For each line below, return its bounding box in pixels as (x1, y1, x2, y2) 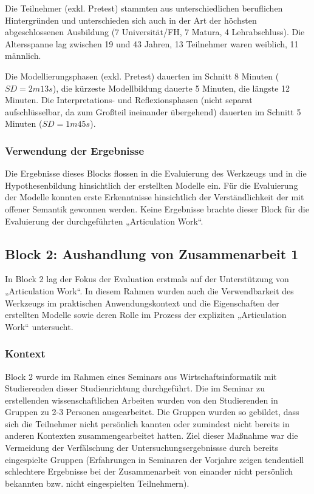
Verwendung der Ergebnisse (5, 143, 145, 158)
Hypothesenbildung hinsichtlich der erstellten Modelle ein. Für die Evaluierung (5, 178, 298, 191)
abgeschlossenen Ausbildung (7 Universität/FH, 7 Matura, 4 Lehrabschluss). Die (5, 25, 305, 38)
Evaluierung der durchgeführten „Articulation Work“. (5, 214, 203, 227)
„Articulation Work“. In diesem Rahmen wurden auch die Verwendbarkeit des (5, 284, 294, 297)
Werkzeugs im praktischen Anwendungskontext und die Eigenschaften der (5, 296, 279, 309)
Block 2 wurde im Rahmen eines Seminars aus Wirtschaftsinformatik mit (5, 370, 277, 382)
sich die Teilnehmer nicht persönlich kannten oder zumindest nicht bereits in (5, 417, 290, 430)
